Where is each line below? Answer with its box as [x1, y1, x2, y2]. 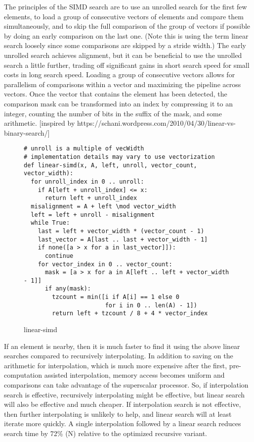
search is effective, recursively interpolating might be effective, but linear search [4, 389, 245, 399]
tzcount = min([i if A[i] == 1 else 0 [52, 294, 179, 301]
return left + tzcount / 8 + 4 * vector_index [52, 310, 208, 317]
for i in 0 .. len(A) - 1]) [105, 301, 197, 309]
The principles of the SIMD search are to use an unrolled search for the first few [4, 1, 247, 11]
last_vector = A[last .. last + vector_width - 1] [38, 236, 208, 243]
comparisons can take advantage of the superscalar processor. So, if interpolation [4, 380, 249, 390]
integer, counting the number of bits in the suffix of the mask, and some [4, 108, 222, 118]
